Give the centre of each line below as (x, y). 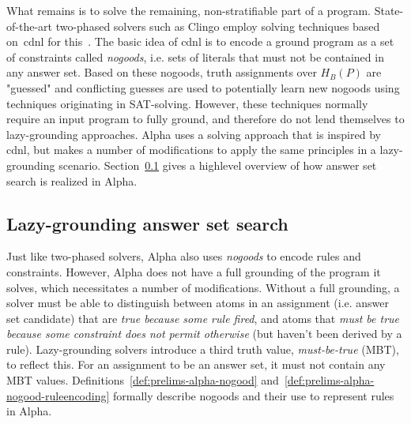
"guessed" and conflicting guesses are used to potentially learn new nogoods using (203, 87)
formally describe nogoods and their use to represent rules (254, 395)
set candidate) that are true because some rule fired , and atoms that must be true (203, 318)
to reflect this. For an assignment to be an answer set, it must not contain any (196, 364)
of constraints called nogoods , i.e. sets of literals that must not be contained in (195, 56)
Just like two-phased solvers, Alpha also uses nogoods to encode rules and (184, 256)
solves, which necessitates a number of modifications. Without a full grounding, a (203, 287)
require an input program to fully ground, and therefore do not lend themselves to (205, 119)
